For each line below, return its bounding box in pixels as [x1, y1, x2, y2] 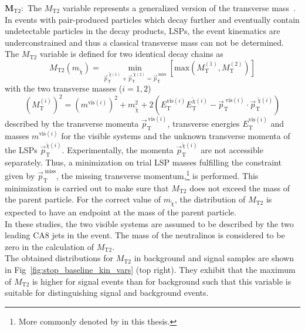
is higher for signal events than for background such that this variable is [32, 275, 292, 287]
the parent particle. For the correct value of [5, 193, 161, 205]
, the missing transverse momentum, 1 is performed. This [56, 168, 259, 181]
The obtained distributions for [5, 252, 113, 264]
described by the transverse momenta [5, 117, 139, 130]
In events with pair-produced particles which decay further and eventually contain [5, 13, 300, 25]
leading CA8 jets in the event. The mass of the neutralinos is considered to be [5, 229, 285, 241]
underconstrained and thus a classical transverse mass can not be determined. [5, 36, 284, 48]
